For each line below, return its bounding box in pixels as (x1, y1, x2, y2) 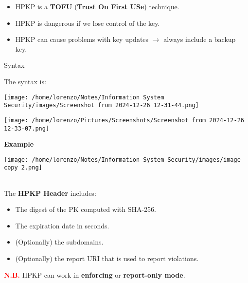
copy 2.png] (4, 164, 42, 171)
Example (4, 139, 34, 149)
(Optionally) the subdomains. (15, 237, 104, 247)
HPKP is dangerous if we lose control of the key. (15, 18, 160, 28)
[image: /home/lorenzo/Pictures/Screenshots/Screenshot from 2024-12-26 (4, 116, 244, 124)
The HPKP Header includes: (4, 188, 96, 198)
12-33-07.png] (4, 125, 50, 132)
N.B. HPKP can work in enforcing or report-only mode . (4, 269, 185, 280)
